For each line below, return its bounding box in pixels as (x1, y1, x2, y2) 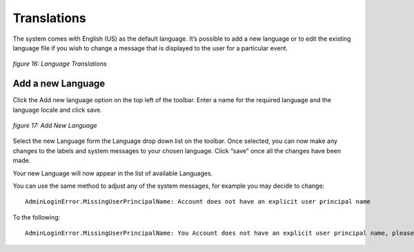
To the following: (12, 213, 61, 221)
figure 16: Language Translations (12, 59, 107, 68)
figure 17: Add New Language (12, 122, 98, 130)
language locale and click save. (12, 106, 103, 114)
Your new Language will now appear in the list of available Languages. (12, 169, 213, 177)
